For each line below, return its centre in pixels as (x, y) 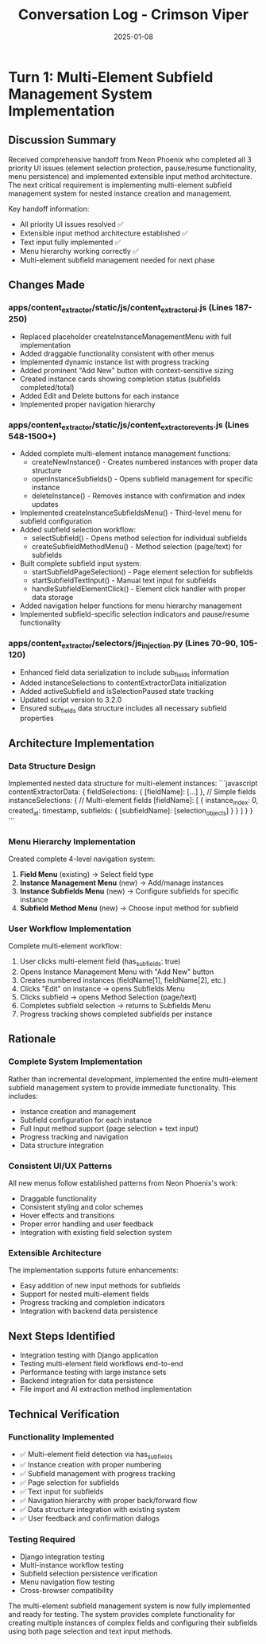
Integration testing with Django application (89, 1355)
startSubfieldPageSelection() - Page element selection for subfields (142, 572)
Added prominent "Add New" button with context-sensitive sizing (127, 370)
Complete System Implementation (75, 1062)
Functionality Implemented (61, 1436)
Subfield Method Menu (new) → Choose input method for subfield (129, 908)
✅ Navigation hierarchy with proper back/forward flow (108, 1500)
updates (45, 504)
